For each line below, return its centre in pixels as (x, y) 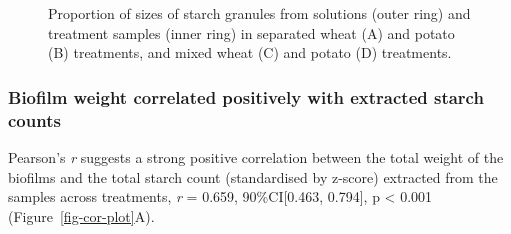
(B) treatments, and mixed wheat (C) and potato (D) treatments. (250, 52)
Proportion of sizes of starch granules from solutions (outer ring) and (259, 13)
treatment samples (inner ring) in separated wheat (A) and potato (251, 32)
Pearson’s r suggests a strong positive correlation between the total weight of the (256, 156)
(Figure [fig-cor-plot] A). (81, 215)
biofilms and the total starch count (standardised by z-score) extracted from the (253, 176)
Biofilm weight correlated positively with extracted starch (246, 96)
